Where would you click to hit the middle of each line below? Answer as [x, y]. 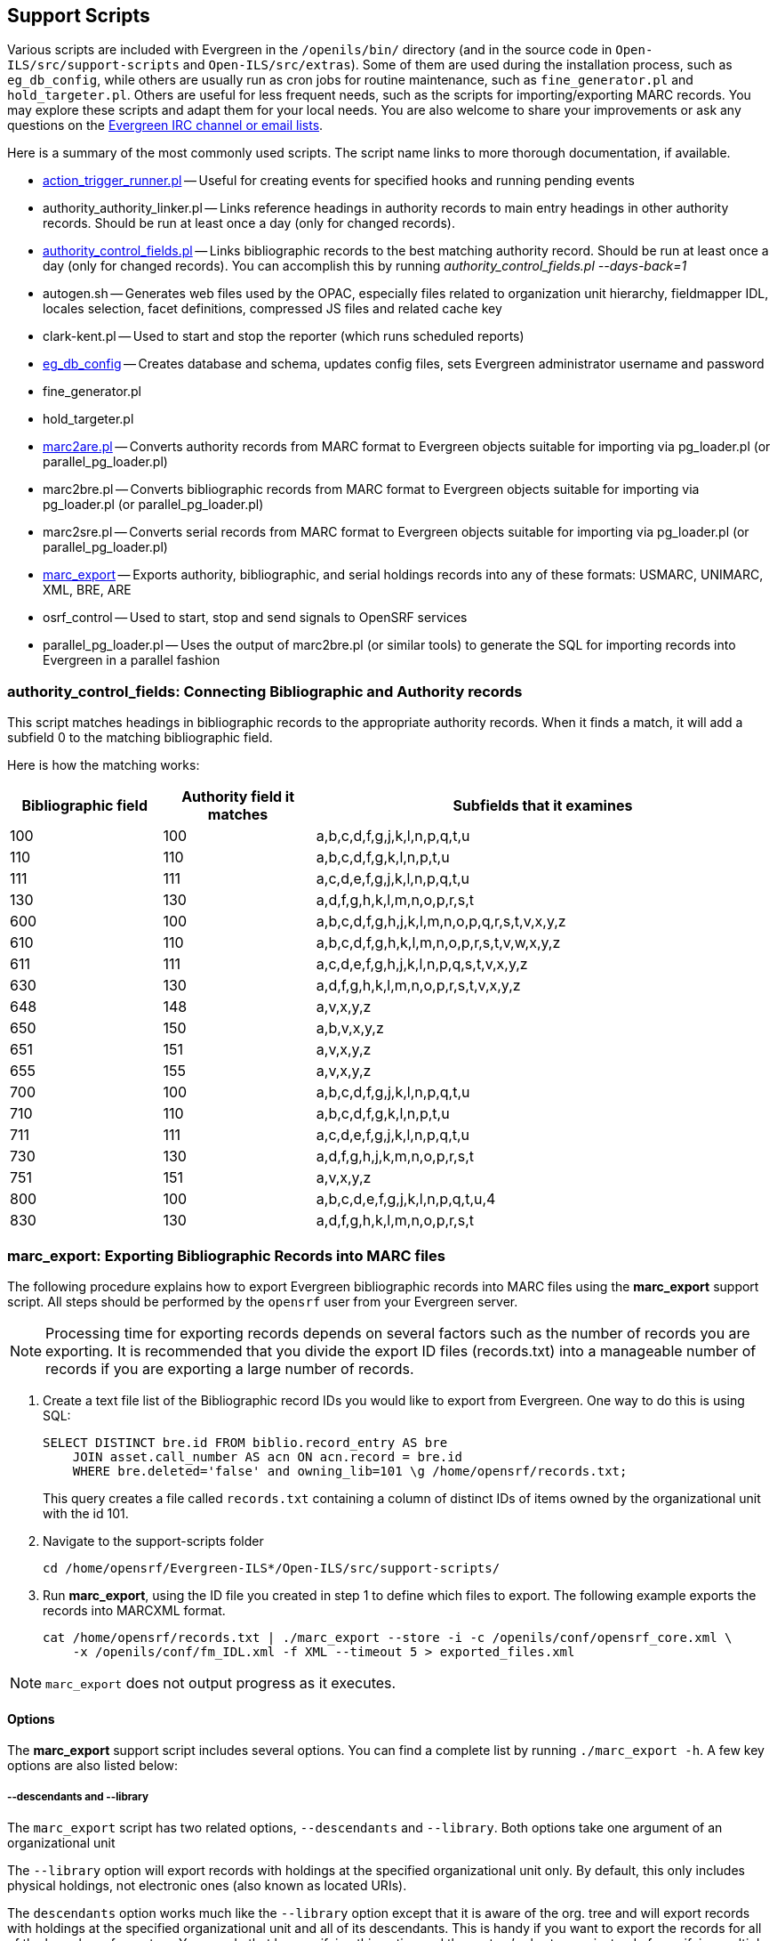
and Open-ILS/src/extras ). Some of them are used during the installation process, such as [457, 65]
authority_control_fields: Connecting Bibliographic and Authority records [265, 691]
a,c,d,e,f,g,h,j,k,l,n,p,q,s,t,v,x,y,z [422, 964]
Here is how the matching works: [104, 765]
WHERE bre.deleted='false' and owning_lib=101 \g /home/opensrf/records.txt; [350, 1471]
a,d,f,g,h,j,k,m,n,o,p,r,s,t [395, 1157]
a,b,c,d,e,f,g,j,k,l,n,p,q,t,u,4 [406, 1199]
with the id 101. [86, 1513]
